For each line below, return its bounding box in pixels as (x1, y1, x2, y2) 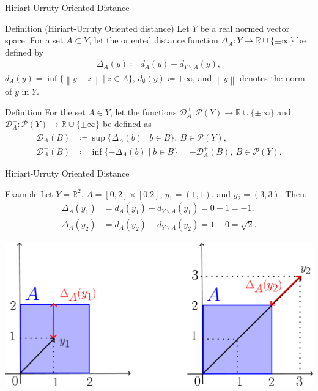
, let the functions (109, 105, 177, 118)
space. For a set (5, 34, 64, 46)
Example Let (5, 187, 53, 200)
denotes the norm (239, 71, 305, 84)
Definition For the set (5, 105, 86, 118)
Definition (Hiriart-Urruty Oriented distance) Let (5, 21, 190, 34)
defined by (5, 45, 44, 58)
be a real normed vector (200, 21, 290, 34)
